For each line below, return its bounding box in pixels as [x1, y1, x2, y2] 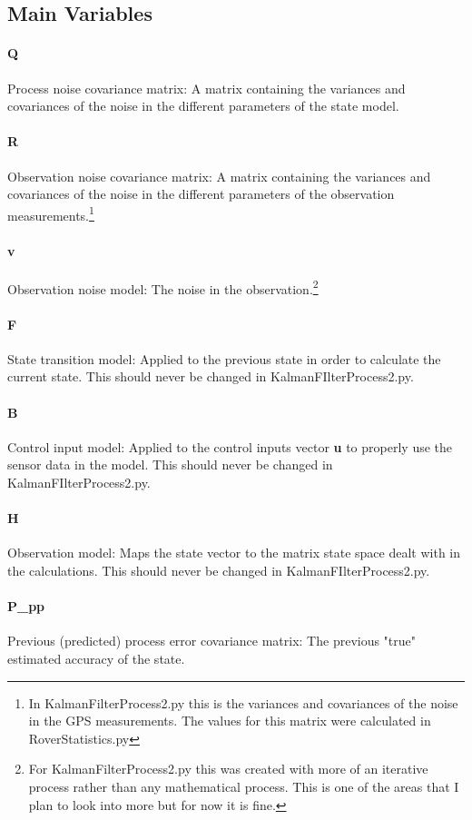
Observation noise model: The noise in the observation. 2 [7, 276, 319, 298]
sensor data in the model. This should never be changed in [7, 455, 333, 474]
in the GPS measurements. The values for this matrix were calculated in [28, 711, 431, 730]
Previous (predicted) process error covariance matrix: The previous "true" [7, 631, 417, 650]
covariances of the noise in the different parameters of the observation [7, 184, 395, 203]
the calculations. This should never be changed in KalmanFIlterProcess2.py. [7, 561, 430, 579]
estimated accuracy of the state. [7, 648, 185, 667]
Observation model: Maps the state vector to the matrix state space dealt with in [7, 543, 461, 562]
